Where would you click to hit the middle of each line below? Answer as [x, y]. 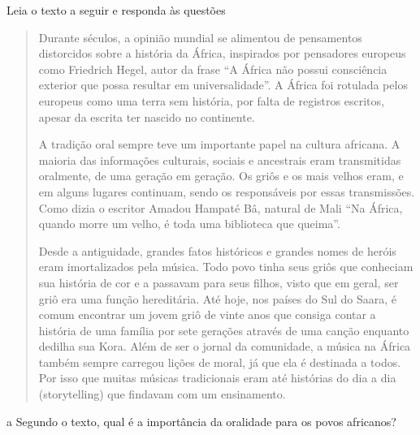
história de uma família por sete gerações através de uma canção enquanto [224, 330]
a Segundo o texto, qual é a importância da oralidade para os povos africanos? [201, 421]
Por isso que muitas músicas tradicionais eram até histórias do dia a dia [217, 378]
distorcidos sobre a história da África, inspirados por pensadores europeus [222, 53]
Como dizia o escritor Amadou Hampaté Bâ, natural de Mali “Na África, [221, 207]
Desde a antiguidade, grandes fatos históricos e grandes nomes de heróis [217, 250]
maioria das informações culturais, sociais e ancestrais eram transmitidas [220, 159]
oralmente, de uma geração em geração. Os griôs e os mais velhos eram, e [221, 176]
